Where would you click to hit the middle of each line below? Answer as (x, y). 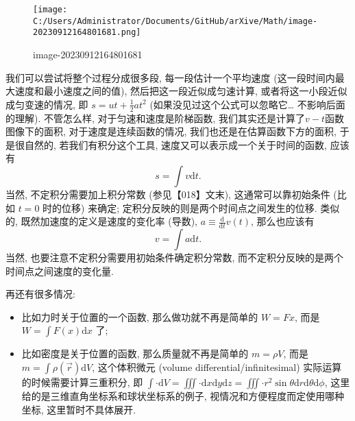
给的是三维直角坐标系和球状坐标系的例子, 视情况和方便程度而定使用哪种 (183, 395)
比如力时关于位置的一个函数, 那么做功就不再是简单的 (140, 316)
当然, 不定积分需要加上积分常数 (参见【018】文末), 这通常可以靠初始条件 (168, 194)
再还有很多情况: (40, 294)
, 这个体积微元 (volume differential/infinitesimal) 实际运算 (217, 366)
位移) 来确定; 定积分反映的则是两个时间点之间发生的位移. (189, 207)
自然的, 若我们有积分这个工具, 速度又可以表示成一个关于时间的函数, (175, 144)
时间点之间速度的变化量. (60, 270)
